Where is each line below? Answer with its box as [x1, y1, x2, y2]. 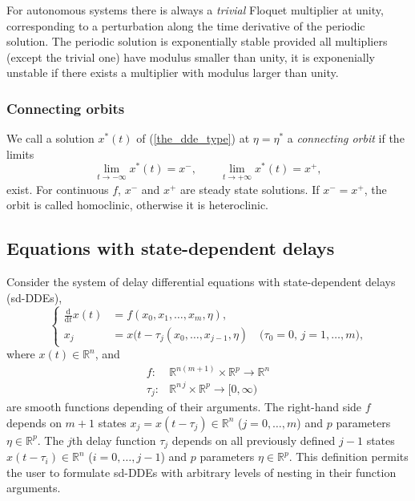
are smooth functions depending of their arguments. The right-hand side [6, 398, 362, 415]
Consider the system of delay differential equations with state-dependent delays [6, 273, 396, 290]
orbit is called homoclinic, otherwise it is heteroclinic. [6, 196, 269, 213]
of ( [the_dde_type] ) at [136, 130, 250, 147]
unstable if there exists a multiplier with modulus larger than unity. [6, 64, 339, 81]
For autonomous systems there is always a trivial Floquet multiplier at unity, [6, 2, 384, 18]
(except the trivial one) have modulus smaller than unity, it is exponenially [6, 48, 376, 65]
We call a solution [6, 130, 95, 147]
